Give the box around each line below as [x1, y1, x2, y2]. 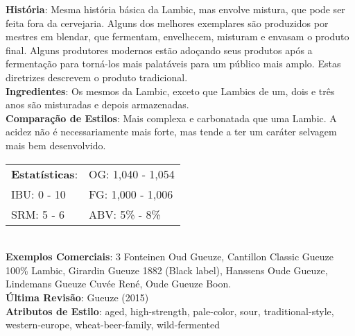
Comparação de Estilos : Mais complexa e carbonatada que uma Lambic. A [6, 110, 337, 125]
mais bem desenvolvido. [6, 137, 106, 152]
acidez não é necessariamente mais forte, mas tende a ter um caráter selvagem [6, 124, 337, 139]
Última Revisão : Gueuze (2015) [6, 289, 149, 304]
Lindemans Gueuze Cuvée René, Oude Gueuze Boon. [6, 276, 232, 291]
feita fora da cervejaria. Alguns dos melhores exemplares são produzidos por [6, 15, 329, 30]
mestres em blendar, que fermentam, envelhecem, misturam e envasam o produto [6, 29, 349, 44]
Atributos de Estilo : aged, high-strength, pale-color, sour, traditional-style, [6, 303, 334, 318]
